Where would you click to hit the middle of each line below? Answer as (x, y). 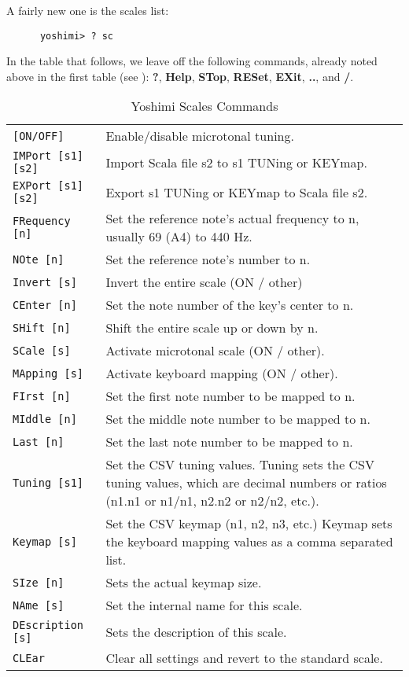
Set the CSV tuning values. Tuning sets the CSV (240, 465)
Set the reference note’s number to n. (208, 259)
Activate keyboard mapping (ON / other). (222, 373)
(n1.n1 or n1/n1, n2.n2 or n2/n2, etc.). (212, 501)
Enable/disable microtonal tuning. (200, 136)
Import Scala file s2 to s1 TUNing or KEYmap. (236, 162)
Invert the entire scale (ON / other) (204, 282)
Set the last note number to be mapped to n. (229, 442)
